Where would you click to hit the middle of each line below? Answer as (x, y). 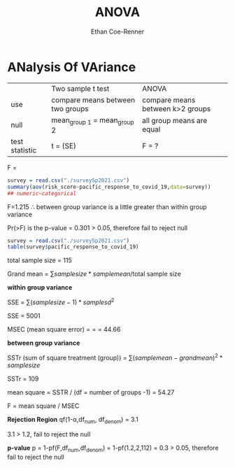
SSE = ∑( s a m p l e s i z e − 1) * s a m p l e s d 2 (61, 302)
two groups (70, 108)
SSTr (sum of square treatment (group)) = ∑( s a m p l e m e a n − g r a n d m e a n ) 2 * (115, 357)
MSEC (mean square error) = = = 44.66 (64, 329)
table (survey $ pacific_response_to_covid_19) (73, 247)
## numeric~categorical (42, 193)
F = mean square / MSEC (43, 406)
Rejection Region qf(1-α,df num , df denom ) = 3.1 (73, 420)
